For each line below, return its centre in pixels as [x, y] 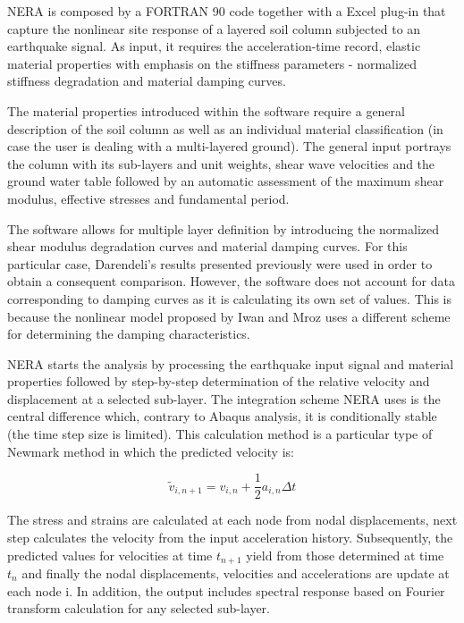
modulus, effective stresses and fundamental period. [148, 198]
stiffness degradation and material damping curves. [147, 81]
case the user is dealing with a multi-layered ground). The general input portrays [229, 146]
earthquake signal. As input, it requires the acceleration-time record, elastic [214, 46]
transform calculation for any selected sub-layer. [139, 608]
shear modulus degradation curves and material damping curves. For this [207, 246]
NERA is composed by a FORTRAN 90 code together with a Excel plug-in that [227, 11]
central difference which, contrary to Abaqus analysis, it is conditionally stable [222, 416]
